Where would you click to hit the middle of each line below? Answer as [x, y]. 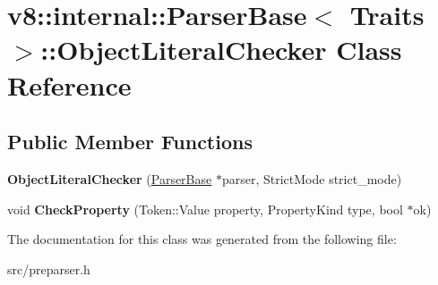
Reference [69, 84]
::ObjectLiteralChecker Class [221, 50]
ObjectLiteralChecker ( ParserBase [110, 178]
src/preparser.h [49, 268]
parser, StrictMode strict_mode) [312, 178]
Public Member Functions [130, 142]
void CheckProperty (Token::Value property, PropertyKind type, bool [205, 209]
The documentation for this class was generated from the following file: [202, 239]
